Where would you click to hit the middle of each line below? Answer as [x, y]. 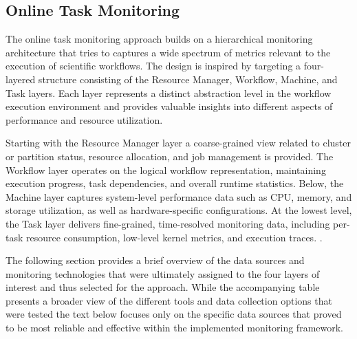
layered [21, 79]
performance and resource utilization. [84, 119]
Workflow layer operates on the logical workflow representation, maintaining [166, 169]
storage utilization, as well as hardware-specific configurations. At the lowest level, [179, 210]
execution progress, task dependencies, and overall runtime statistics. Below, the [175, 183]
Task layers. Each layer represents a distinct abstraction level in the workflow [169, 92]
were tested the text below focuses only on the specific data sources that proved [174, 314]
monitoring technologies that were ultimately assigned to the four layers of [163, 273]
